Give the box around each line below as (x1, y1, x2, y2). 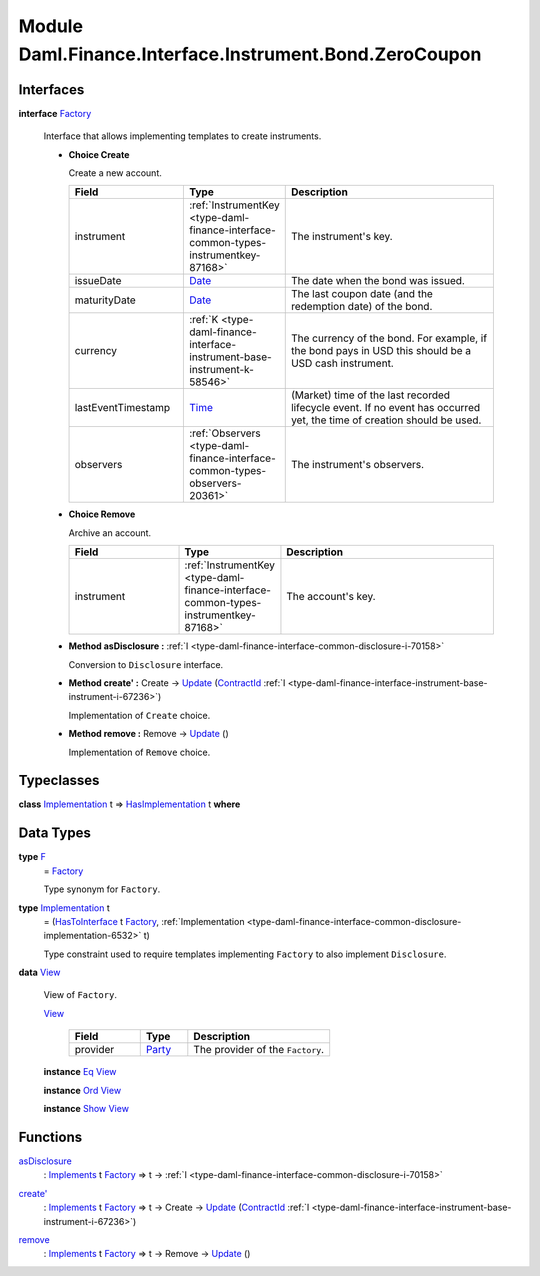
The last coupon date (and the (290, 287, 434, 301)
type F (18, 851, 47, 863)
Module (18, 15, 84, 37)
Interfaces (18, 81, 85, 98)
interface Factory (18, 107, 92, 119)
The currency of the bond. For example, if (290, 331, 488, 345)
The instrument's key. (290, 230, 394, 244)
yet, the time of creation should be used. (290, 413, 482, 427)
